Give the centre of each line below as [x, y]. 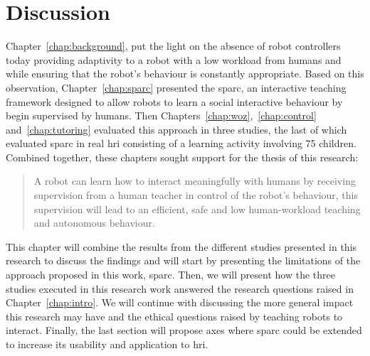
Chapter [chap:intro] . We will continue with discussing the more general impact [180, 302]
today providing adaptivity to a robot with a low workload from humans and [174, 59]
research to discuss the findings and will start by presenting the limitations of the [183, 260]
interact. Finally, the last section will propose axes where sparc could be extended [184, 330]
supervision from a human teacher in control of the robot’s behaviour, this [196, 195]
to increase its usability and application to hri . [107, 344]
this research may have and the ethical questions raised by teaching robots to [174, 316]
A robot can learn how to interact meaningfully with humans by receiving [195, 181]
